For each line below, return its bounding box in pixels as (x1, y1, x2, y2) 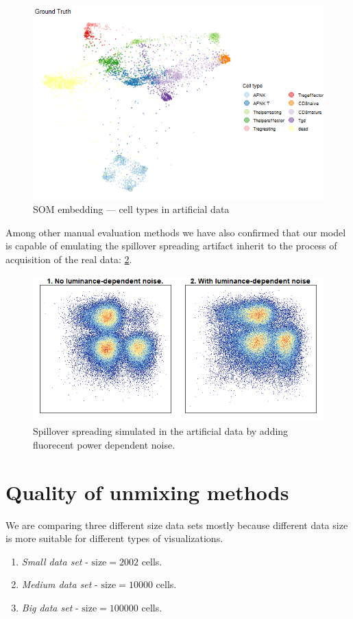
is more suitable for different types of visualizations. (5, 531, 223, 545)
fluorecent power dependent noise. (33, 437, 175, 451)
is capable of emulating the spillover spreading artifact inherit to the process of (5, 238, 337, 253)
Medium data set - (21, 577, 98, 592)
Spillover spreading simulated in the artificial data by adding (33, 424, 289, 438)
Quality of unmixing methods (5, 477, 289, 506)
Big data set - (21, 600, 79, 614)
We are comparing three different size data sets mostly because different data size (5, 517, 348, 532)
